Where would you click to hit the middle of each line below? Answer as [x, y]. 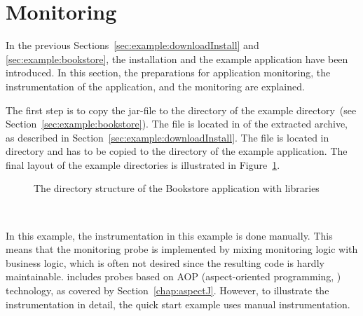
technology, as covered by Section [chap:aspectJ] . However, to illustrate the [167, 290]
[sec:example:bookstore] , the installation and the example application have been [177, 59]
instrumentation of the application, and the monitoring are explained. [155, 86]
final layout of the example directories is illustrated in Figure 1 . [143, 164]
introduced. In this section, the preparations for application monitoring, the [168, 73]
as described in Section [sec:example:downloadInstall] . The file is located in [167, 137]
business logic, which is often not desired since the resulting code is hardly [165, 262]
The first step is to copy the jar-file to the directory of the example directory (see [181, 110]
